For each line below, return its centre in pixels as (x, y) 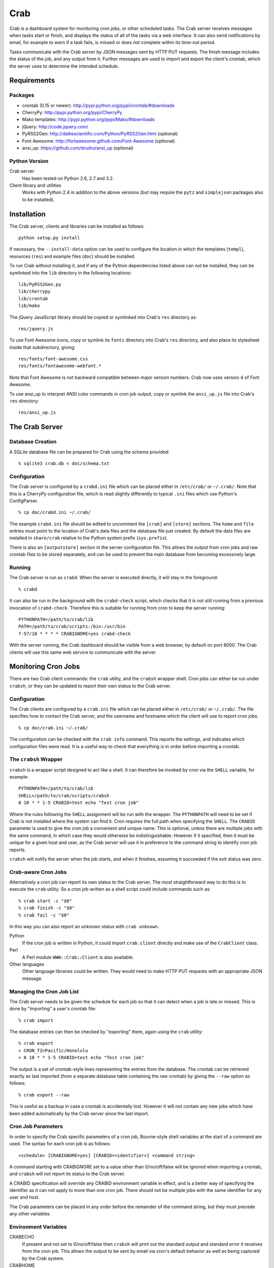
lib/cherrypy (35, 291)
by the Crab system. (43, 1258)
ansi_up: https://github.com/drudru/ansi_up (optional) (78, 148)
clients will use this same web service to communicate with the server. (83, 652)
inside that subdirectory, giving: (42, 347)
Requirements (32, 80)
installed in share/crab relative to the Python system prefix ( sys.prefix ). (89, 538)
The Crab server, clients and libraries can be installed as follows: (77, 226)
